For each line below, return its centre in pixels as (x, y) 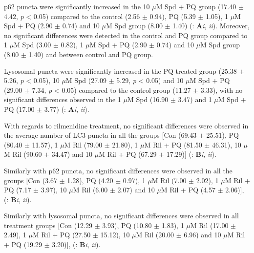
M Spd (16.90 (148, 99)
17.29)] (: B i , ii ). (191, 154)
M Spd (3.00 (32, 45)
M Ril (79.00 (83, 144)
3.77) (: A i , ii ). (67, 109)
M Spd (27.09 (86, 80)
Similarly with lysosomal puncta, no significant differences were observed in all (121, 216)
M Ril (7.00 (169, 180)
